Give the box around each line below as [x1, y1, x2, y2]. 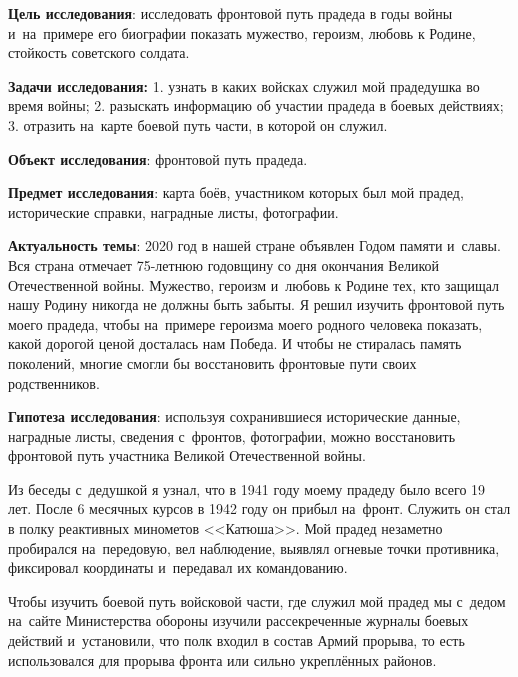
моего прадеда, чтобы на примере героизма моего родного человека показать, [8, 313, 483, 334]
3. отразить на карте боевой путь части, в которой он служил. [8, 114, 388, 135]
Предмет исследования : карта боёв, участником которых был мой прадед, [8, 182, 464, 203]
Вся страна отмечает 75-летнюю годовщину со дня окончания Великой [8, 254, 439, 275]
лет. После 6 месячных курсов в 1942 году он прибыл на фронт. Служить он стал [8, 498, 511, 519]
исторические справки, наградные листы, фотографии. [8, 201, 339, 222]
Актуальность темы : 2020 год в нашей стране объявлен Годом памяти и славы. [8, 235, 501, 256]
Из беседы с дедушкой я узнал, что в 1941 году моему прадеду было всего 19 [8, 478, 486, 499]
